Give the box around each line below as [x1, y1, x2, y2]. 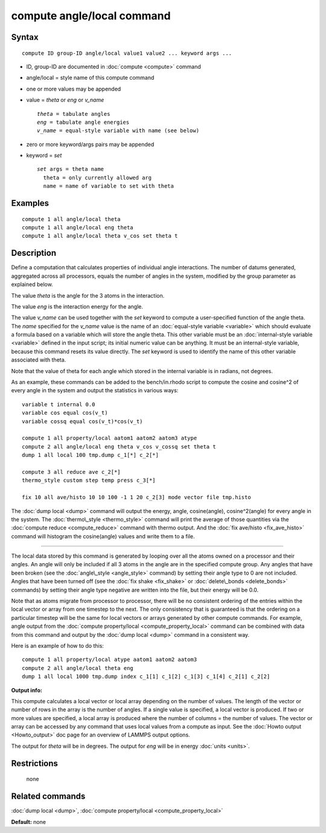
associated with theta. [11, 356, 66, 363]
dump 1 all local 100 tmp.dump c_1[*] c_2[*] [22, 452, 159, 459]
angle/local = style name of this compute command [26, 74, 155, 81]
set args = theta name [37, 166, 104, 173]
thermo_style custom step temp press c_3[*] [22, 477, 156, 484]
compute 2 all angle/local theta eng [22, 665, 134, 671]
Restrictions [11, 758, 59, 768]
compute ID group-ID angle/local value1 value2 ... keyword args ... [22, 49, 232, 57]
